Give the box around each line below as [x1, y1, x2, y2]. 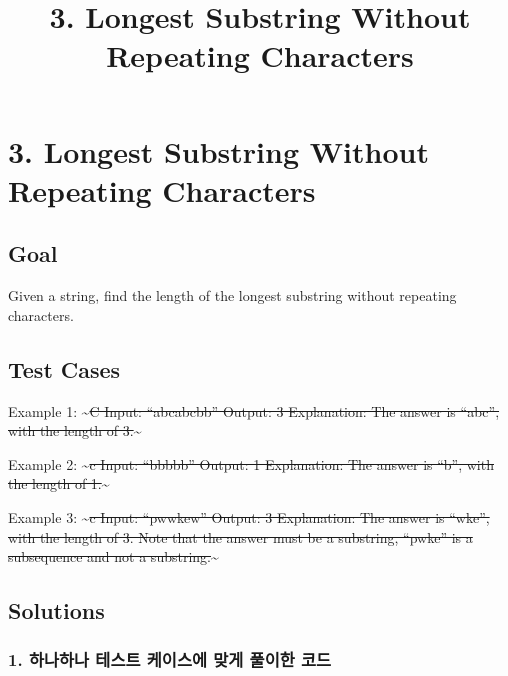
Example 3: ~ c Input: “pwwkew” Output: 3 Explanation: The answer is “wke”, [8, 506, 490, 527]
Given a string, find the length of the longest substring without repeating [8, 285, 457, 306]
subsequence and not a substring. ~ [8, 546, 219, 567]
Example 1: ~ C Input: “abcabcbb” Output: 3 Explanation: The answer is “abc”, [8, 400, 500, 421]
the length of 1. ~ [8, 473, 110, 494]
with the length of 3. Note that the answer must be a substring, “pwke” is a [8, 526, 473, 547]
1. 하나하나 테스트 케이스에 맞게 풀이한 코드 [8, 647, 332, 672]
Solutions [8, 595, 105, 626]
